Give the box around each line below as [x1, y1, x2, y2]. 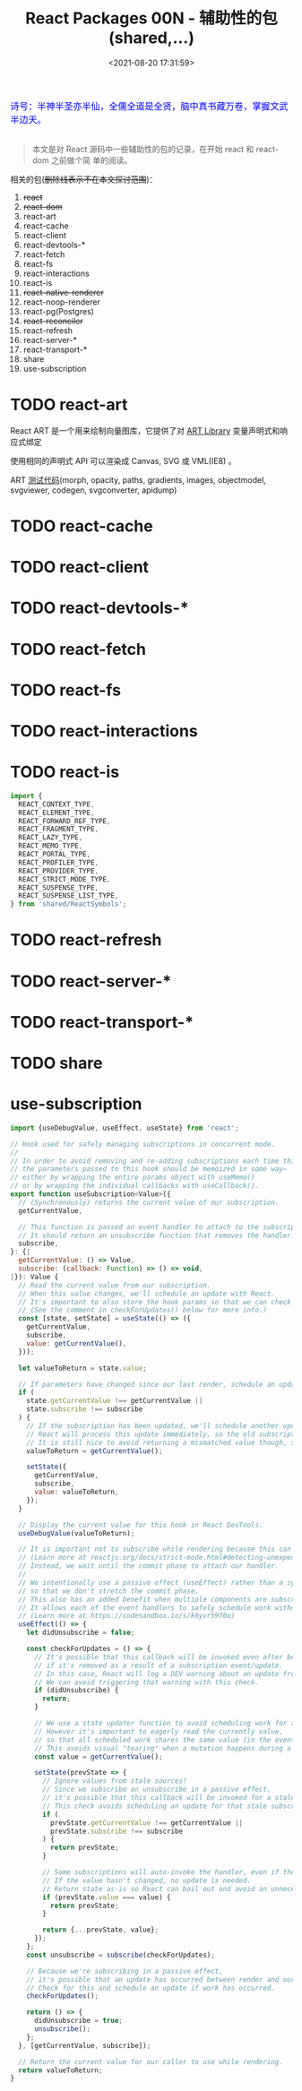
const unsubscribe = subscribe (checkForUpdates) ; [26, 1950, 216, 1959]
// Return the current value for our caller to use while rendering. [18, 2057, 283, 2066]
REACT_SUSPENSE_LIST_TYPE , [18, 891, 119, 900]
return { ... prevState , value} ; [42, 1925, 160, 1935]
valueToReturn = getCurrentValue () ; [26, 1446, 164, 1456]
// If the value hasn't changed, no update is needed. [42, 1876, 252, 1885]
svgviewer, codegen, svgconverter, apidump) [10, 485, 177, 495]
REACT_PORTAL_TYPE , [18, 850, 91, 859]
